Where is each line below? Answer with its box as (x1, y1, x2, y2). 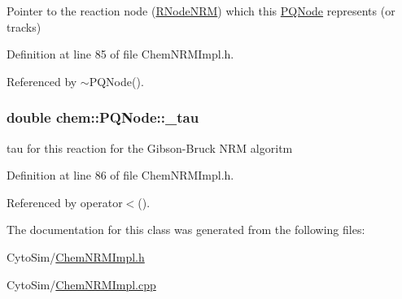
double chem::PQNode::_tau (7, 107, 199, 128)
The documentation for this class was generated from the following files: (7, 221, 365, 238)
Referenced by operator (7, 193, 123, 210)
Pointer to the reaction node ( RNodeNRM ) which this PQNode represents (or (7, 2, 395, 19)
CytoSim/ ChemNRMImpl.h (7, 248, 145, 265)
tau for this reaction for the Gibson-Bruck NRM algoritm (7, 139, 293, 156)
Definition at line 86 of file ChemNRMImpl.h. (7, 167, 234, 184)
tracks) (7, 18, 42, 35)
